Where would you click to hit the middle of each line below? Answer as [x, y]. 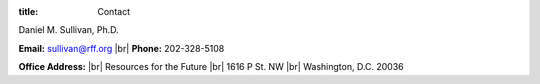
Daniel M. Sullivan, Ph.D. [68, 30]
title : [28, 11]
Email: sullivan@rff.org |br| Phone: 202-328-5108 [121, 48]
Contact [113, 11]
